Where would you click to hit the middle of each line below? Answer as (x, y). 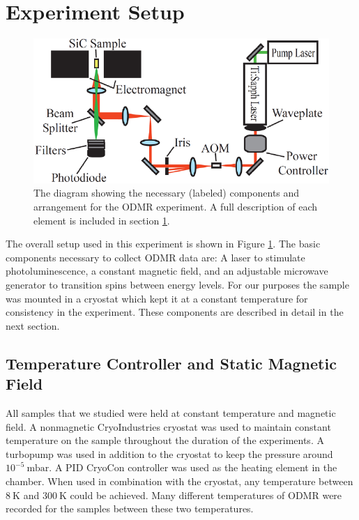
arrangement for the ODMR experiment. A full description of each (176, 207)
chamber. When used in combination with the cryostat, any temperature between (179, 481)
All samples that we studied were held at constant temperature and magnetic (171, 412)
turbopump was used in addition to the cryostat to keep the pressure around (169, 453)
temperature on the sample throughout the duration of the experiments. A (165, 440)
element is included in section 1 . (102, 220)
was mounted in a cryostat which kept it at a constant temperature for (157, 298)
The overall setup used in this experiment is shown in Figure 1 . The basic (163, 244)
